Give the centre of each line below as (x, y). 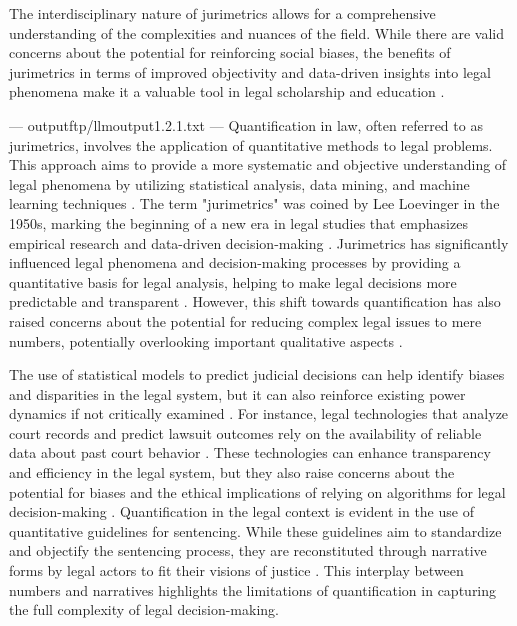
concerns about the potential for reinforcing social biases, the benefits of (230, 52)
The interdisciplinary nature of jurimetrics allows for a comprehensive (222, 13)
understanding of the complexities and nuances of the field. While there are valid (257, 32)
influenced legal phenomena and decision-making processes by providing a (235, 262)
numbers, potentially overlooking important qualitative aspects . (206, 340)
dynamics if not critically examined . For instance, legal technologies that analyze (259, 413)
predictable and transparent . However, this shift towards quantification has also (255, 301)
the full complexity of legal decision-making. (144, 609)
